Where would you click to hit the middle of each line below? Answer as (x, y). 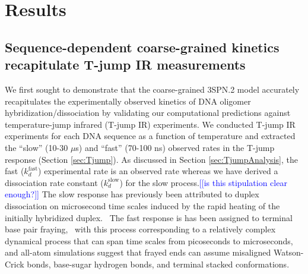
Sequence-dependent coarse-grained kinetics (142, 47)
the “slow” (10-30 (36, 147)
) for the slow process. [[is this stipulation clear (203, 182)
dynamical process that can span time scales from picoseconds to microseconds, (149, 240)
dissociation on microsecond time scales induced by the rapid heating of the (142, 205)
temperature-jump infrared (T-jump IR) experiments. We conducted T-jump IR (150, 124)
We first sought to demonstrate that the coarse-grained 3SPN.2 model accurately (152, 89)
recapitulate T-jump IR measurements (125, 64)
